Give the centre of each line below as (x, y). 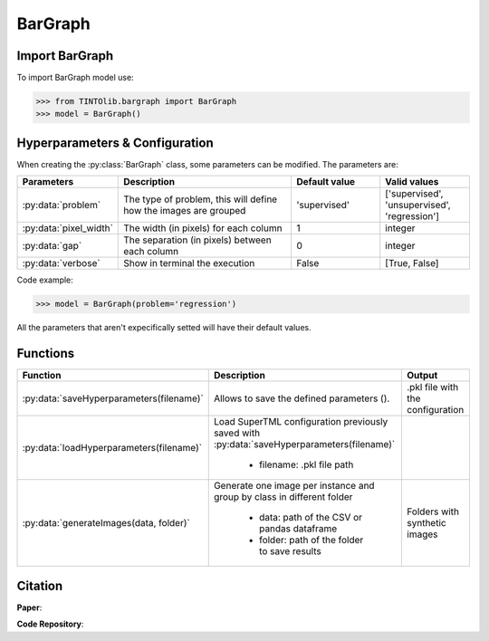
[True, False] (412, 263)
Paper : (29, 608)
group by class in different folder (283, 497)
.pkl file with (433, 387)
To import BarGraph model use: (76, 78)
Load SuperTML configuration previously (301, 422)
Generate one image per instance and (294, 486)
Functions (46, 354)
